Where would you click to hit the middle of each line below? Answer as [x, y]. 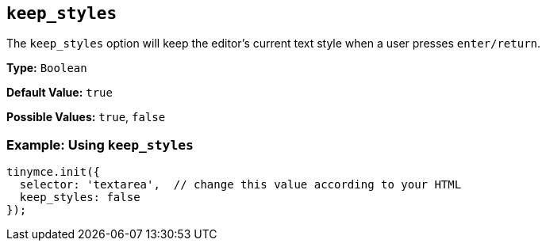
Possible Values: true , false [86, 117]
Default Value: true [60, 93]
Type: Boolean [47, 68]
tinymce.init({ [54, 172]
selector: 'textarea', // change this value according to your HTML [240, 185]
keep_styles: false [80, 198]
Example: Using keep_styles [100, 144]
